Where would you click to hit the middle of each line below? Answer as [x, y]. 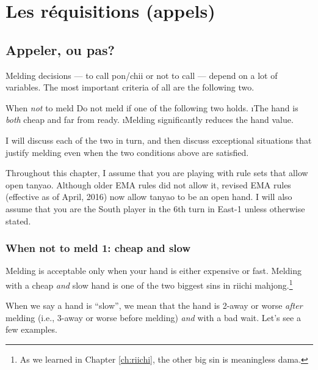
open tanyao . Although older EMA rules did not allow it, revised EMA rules [148, 184]
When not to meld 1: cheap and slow [98, 248]
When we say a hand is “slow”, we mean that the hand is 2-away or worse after [154, 305]
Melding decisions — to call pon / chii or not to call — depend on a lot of [142, 75]
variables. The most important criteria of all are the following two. [130, 87]
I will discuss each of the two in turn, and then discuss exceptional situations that [159, 140]
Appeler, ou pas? [60, 49]
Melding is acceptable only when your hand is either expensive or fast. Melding [154, 271]
